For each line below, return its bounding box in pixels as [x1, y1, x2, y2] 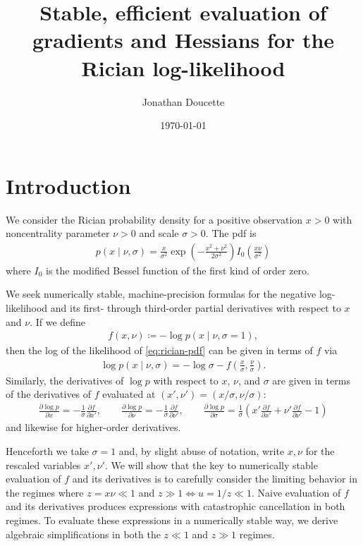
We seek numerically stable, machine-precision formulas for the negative [6, 286, 316, 301]
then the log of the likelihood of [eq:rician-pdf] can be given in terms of [6, 343, 313, 358]
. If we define [30, 314, 86, 329]
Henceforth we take [6, 444, 89, 458]
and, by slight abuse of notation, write [118, 444, 285, 458]
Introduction [6, 171, 131, 200]
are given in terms [272, 372, 350, 387]
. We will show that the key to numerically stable [104, 457, 318, 472]
